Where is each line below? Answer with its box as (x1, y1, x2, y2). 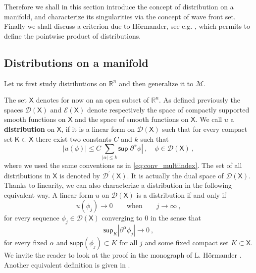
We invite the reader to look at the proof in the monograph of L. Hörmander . (4, 250, 242, 260)
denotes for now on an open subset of (36, 95, 149, 105)
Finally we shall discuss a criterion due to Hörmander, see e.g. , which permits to (4, 21, 251, 31)
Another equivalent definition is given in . (4, 259, 130, 270)
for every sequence (4, 213, 59, 223)
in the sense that (150, 213, 201, 223)
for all (119, 237, 138, 248)
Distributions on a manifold (4, 55, 149, 70)
